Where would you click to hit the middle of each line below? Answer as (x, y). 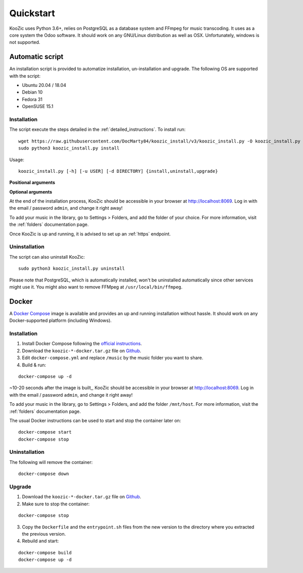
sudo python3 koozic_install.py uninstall (72, 269)
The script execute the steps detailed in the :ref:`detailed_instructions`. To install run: (97, 129)
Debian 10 (32, 92)
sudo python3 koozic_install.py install (69, 148)
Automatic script (36, 57)
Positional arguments (32, 182)
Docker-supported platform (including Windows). (61, 320)
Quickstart (32, 13)
